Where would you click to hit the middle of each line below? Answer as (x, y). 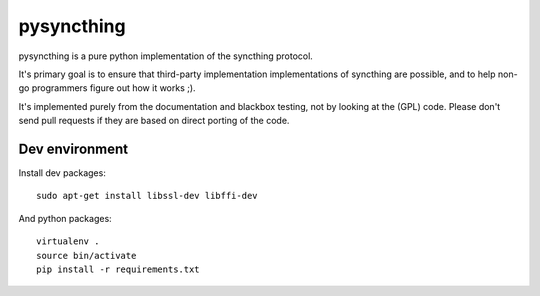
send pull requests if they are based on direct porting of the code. (154, 121)
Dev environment (73, 148)
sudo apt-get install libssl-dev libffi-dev (147, 196)
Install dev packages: (62, 173)
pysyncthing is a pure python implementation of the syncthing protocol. (166, 56)
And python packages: (65, 218)
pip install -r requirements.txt (118, 269)
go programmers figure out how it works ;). (107, 88)
